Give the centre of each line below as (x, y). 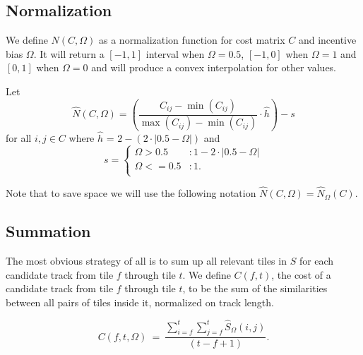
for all (19, 137)
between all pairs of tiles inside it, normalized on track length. (140, 302)
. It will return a (69, 53)
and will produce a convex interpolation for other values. (214, 67)
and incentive (327, 40)
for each (316, 260)
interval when (175, 53)
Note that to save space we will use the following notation (131, 193)
